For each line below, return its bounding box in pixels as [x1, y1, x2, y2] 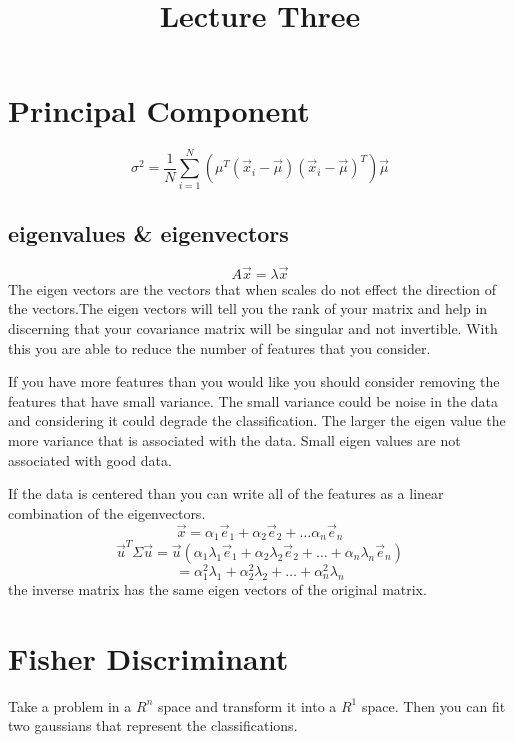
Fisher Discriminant [8, 637, 289, 678]
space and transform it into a [157, 695, 337, 716]
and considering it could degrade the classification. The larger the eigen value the [8, 410, 506, 431]
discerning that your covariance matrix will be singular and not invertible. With [8, 318, 498, 339]
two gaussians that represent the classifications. [8, 715, 298, 736]
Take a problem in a [8, 695, 132, 716]
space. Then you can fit [361, 695, 506, 716]
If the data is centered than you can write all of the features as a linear [8, 483, 444, 504]
